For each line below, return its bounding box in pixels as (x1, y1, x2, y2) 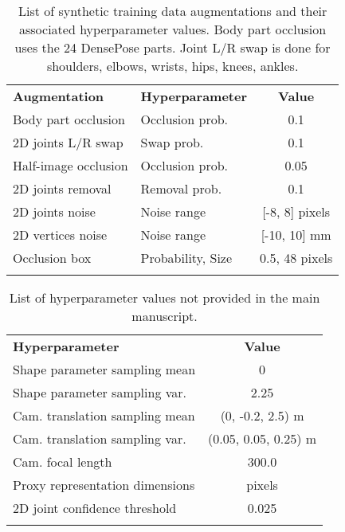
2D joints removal (13, 179, 112, 198)
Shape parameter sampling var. (13, 383, 187, 401)
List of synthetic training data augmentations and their (18, 2, 327, 20)
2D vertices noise (13, 225, 108, 244)
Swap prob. (140, 133, 204, 151)
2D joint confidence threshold (13, 499, 177, 517)
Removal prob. (140, 179, 222, 198)
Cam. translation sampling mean (13, 406, 195, 424)
